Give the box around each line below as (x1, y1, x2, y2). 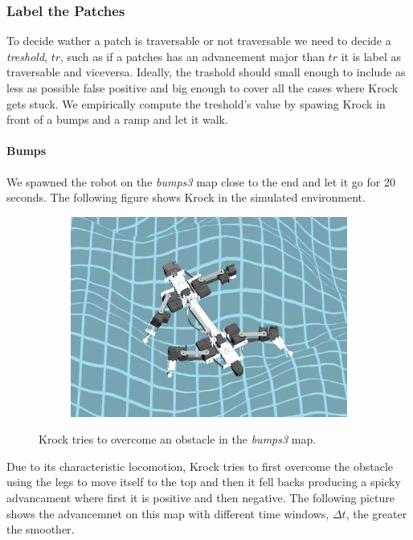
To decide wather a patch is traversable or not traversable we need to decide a (6, 32, 391, 49)
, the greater (346, 505, 407, 522)
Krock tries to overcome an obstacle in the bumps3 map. (39, 431, 317, 448)
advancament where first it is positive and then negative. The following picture (6, 489, 395, 505)
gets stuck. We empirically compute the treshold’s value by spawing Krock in (6, 95, 386, 112)
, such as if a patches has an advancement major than (60, 47, 325, 64)
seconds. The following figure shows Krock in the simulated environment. (6, 189, 366, 206)
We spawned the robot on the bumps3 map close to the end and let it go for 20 (6, 173, 395, 190)
